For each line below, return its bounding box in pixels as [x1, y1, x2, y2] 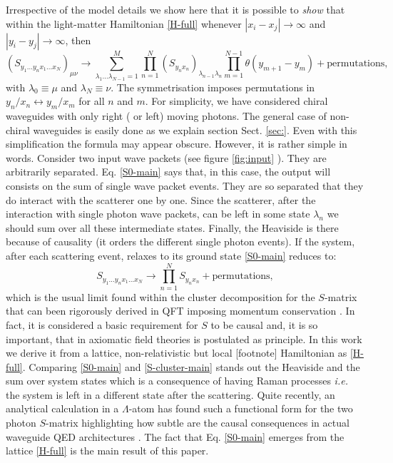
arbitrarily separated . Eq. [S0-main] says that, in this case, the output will [6, 164, 331, 179]
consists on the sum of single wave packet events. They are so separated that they [6, 178, 364, 193]
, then [65, 32, 91, 47]
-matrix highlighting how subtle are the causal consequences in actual [46, 415, 349, 430]
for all [78, 93, 105, 108]
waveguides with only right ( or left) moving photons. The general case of [6, 108, 327, 123]
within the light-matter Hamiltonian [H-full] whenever [6, 16, 242, 31]
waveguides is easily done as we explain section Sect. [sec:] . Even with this [33, 122, 357, 137]
